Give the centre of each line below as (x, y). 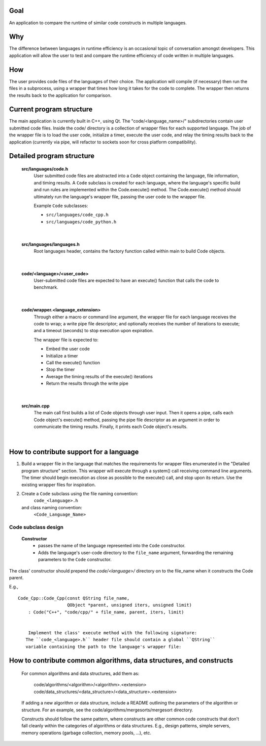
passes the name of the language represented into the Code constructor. (112, 546)
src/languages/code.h (45, 169)
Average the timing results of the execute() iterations (99, 376)
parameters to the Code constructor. (75, 560)
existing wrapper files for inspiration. (59, 484)
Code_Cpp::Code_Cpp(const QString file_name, (74, 598)
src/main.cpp (35, 406)
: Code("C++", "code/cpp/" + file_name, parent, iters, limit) (106, 612)
